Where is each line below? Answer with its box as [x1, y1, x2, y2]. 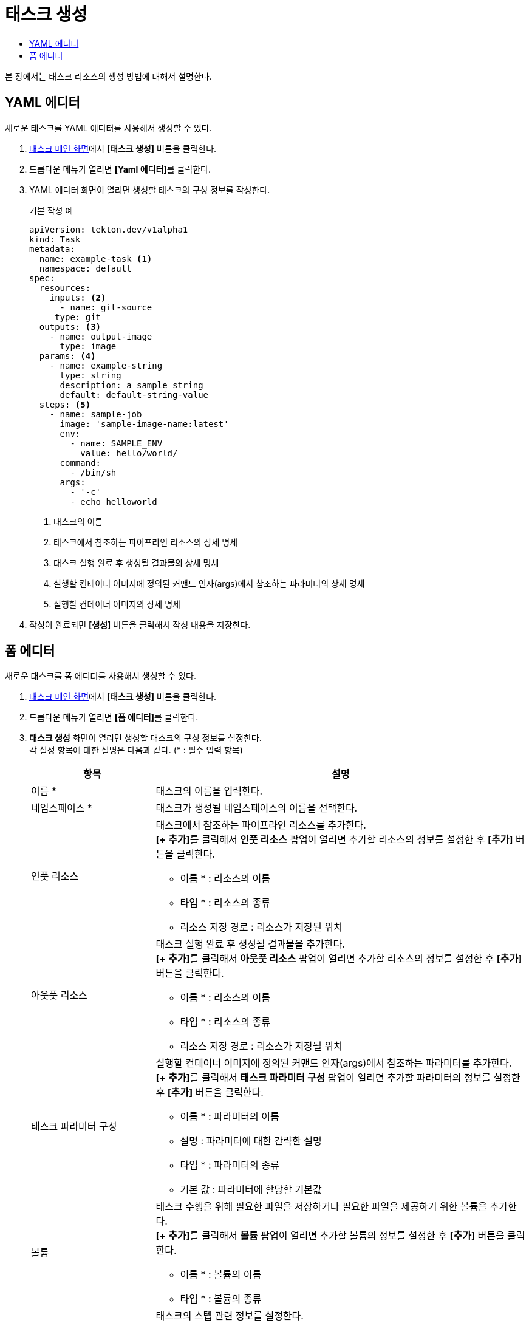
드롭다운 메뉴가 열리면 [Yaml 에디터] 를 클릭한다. [29, 163, 211, 174]
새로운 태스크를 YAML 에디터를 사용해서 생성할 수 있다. [5, 122, 212, 133]
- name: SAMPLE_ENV [70, 438, 163, 448]
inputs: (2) [49, 292, 106, 303]
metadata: [29, 244, 75, 254]
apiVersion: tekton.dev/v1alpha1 [29, 224, 188, 234]
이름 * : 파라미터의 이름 [180, 1110, 279, 1123]
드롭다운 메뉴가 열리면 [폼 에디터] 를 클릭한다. [29, 712, 199, 723]
